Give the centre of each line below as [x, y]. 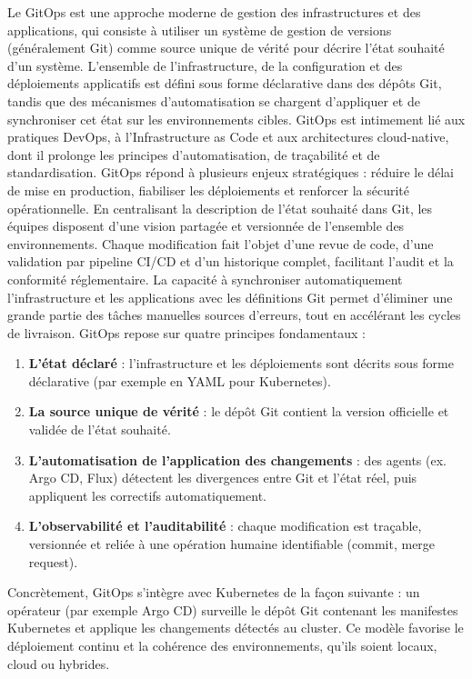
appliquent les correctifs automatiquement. [147, 495]
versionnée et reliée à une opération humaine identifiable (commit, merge [232, 544]
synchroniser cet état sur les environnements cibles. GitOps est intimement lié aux [236, 119]
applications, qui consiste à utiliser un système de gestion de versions [200, 30]
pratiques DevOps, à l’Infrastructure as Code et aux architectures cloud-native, [228, 137]
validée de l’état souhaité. [100, 429]
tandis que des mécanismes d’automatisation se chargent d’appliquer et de [214, 100]
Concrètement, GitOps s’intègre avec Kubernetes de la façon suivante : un [214, 592]
